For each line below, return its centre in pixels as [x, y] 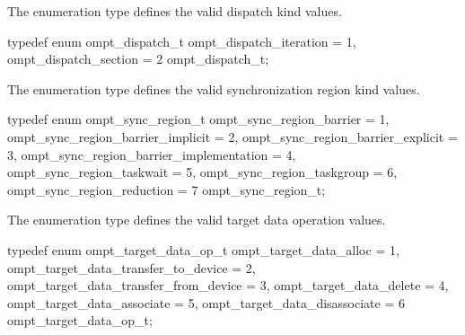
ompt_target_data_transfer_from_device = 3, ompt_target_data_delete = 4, [228, 285]
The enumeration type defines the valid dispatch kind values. [175, 11]
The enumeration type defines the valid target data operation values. [197, 220]
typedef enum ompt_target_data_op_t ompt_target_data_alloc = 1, [203, 249]
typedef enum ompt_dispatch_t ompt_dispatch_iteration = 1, [182, 41]
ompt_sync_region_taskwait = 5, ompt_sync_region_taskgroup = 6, [202, 172]
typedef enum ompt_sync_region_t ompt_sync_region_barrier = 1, [198, 119]
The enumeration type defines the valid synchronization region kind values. [214, 88]
